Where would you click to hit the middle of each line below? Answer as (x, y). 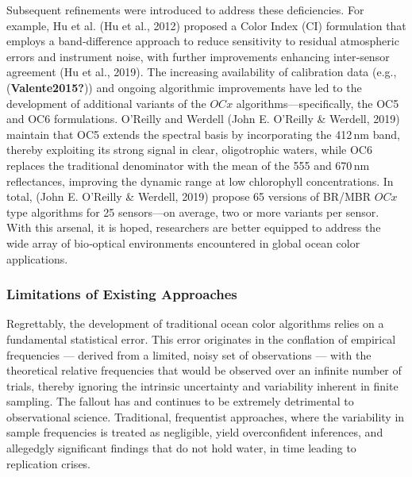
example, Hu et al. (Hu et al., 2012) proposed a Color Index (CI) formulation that (206, 25)
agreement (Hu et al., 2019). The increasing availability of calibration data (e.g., (202, 72)
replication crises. (49, 463)
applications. (37, 258)
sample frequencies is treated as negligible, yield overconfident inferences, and (195, 432)
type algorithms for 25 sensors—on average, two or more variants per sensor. (193, 212)
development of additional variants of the (106, 103)
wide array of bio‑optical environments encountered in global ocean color (183, 242)
